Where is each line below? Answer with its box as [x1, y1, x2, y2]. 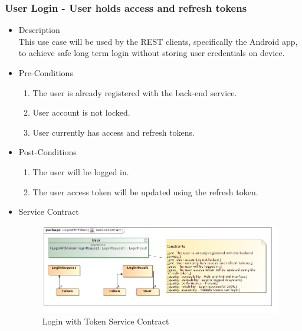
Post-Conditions [18, 146, 77, 158]
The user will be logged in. [32, 165, 129, 178]
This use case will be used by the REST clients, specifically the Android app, [18, 35, 298, 47]
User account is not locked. [32, 106, 130, 119]
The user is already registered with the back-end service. [32, 86, 237, 99]
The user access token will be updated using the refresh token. [32, 185, 258, 198]
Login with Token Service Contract [42, 314, 169, 327]
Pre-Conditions [18, 67, 73, 78]
